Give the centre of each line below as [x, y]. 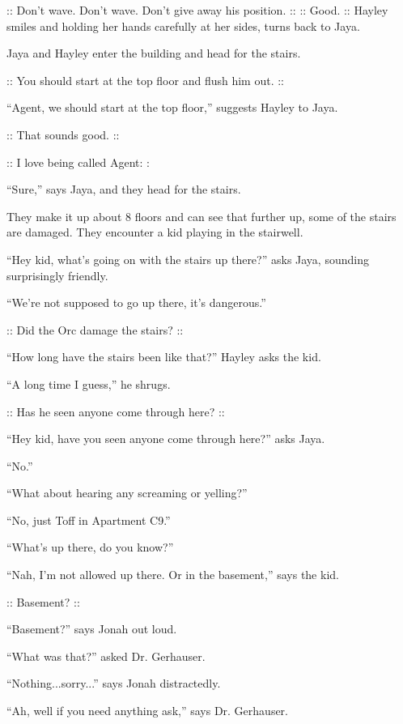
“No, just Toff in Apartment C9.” [89, 520]
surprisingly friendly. [57, 275]
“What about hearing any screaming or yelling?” [127, 493]
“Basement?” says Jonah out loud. [92, 629]
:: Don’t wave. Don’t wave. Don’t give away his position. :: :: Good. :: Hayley [197, 10]
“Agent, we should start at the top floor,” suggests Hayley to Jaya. [172, 107]
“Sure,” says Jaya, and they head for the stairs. [124, 189]
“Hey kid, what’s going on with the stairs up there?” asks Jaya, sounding [188, 259]
